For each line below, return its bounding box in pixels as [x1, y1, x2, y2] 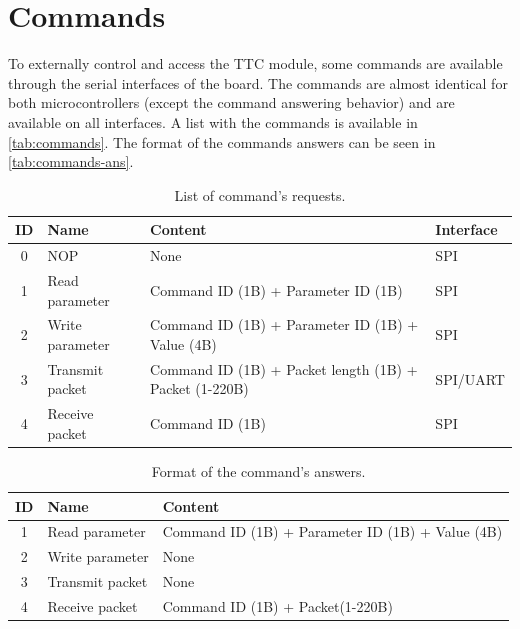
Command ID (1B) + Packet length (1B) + [150, 358, 418, 379]
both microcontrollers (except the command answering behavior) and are [8, 92, 455, 113]
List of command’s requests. [174, 184, 346, 205]
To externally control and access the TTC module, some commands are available [8, 53, 503, 74]
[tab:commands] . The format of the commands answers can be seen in [8, 131, 436, 152]
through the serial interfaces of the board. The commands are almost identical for [8, 72, 508, 93]
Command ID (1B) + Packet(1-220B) [162, 595, 393, 616]
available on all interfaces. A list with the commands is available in [8, 111, 418, 132]
